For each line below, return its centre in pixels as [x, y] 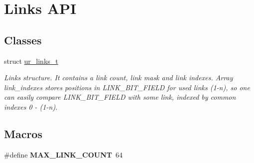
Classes [23, 40]
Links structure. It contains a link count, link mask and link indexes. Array [119, 78]
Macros [23, 133]
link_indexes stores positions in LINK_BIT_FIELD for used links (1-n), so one [127, 87]
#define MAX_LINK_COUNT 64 [63, 154]
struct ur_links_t [31, 61]
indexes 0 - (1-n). [31, 106]
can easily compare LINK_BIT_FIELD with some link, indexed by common [120, 97]
